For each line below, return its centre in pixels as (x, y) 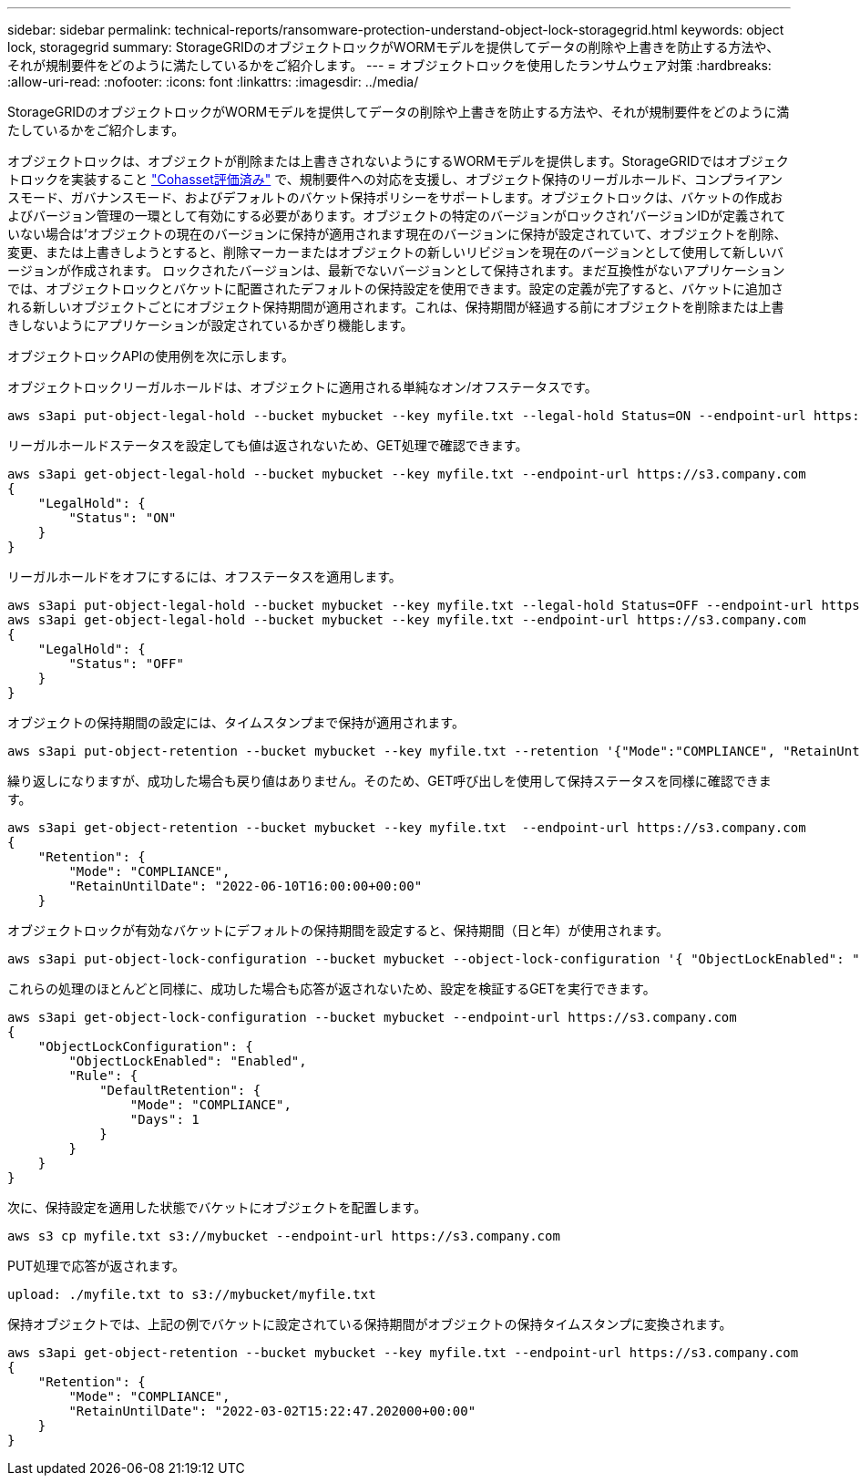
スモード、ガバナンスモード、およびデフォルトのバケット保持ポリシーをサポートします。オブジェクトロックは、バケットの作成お (395, 197)
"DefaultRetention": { (180, 1090)
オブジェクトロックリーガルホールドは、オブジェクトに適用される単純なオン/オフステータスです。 (302, 387)
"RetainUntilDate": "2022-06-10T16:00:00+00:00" (246, 886)
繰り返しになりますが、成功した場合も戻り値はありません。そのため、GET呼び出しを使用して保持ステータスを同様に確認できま (389, 781)
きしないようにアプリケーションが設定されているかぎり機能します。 (210, 325)
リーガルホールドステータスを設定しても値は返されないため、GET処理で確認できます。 (268, 445)
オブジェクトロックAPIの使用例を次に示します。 (151, 356)
